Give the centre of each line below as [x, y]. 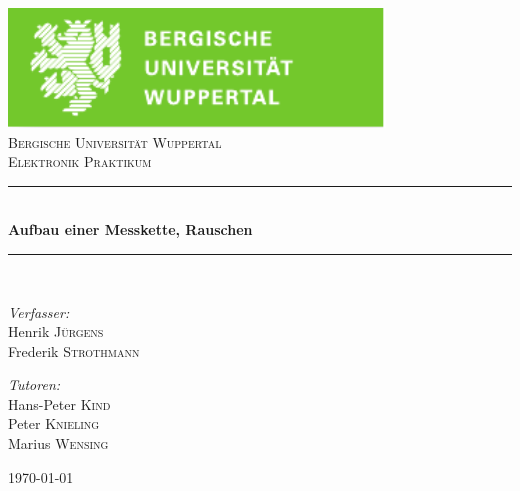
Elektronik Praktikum [80, 161]
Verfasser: [39, 311]
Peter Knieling [54, 423]
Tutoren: [34, 384]
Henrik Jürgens [56, 331]
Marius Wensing [58, 443]
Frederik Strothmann [74, 350]
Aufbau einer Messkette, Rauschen [130, 229]
